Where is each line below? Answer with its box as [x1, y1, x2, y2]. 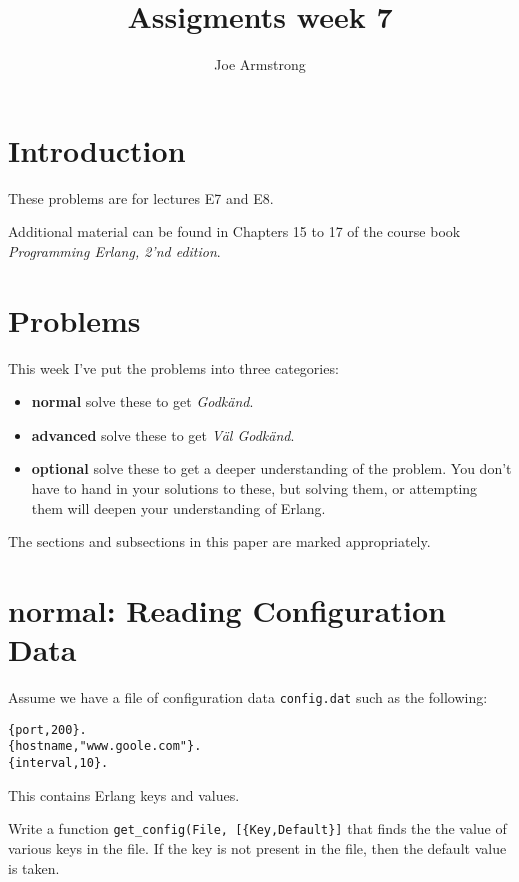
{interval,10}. [8, 756, 109, 770]
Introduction [8, 129, 186, 170]
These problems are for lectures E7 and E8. [8, 187, 274, 208]
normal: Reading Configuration [8, 589, 446, 630]
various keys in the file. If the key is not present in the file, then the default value [8, 837, 507, 858]
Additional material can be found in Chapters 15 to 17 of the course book [8, 221, 461, 242]
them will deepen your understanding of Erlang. [31, 497, 326, 518]
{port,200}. [8, 722, 87, 737]
